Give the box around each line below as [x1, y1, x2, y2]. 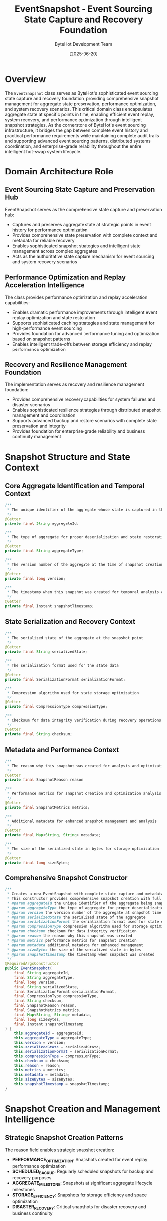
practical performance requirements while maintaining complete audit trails [5, 132, 159, 138]
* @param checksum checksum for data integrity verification [7, 929, 137, 934]
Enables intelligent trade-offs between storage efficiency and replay [12, 341, 152, 347]
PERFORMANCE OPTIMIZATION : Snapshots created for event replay [12, 1156, 148, 1164]
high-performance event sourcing [12, 325, 82, 331]
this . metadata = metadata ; [14, 1072, 70, 1077]
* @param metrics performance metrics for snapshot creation [7, 938, 137, 943]
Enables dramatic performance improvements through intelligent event [12, 309, 158, 315]
